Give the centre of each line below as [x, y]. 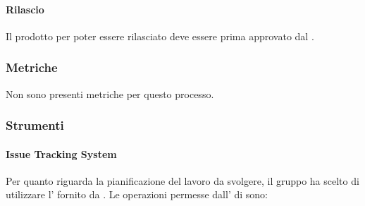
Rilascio [25, 9]
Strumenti [35, 125]
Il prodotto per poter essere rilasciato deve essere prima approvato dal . [160, 36]
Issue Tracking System [61, 153]
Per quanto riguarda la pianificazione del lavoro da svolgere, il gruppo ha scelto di [182, 180]
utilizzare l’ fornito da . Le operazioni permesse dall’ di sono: [137, 194]
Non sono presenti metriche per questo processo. [110, 93]
